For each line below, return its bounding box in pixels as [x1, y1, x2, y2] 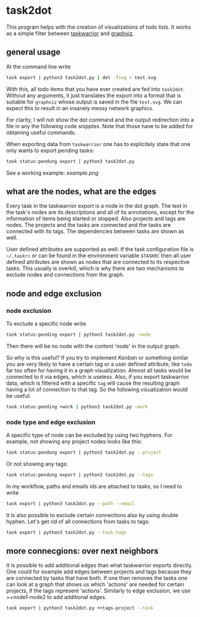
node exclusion [6, 306, 52, 315]
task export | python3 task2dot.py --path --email [6, 500, 135, 506]
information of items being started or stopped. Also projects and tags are [6, 215, 186, 222]
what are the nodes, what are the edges [6, 186, 156, 196]
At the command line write [6, 63, 71, 70]
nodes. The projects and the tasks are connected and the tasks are [6, 221, 171, 229]
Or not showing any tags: [6, 460, 68, 467]
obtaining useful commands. [6, 129, 76, 136]
